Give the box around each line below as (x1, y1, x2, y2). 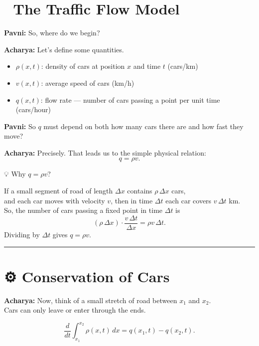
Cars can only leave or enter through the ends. (4, 305, 146, 315)
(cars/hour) (15, 104, 51, 115)
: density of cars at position (41, 61, 125, 71)
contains (127, 185, 152, 196)
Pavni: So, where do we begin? (4, 27, 100, 38)
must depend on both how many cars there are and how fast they (43, 121, 244, 131)
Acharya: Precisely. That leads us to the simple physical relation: (4, 147, 206, 158)
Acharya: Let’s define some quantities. (4, 44, 124, 54)
